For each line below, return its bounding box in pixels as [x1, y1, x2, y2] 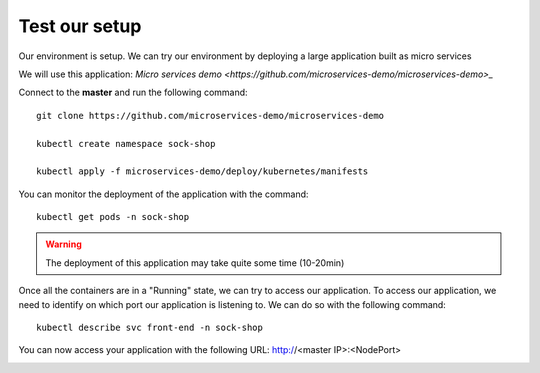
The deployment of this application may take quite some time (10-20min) [45, 256, 345, 269]
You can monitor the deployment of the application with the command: [18, 188, 309, 200]
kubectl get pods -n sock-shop [36, 211, 190, 223]
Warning [45, 238, 82, 250]
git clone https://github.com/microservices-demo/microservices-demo [36, 110, 385, 121]
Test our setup [18, 15, 142, 37]
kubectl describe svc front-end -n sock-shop [36, 322, 264, 334]
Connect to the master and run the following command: [18, 86, 249, 99]
